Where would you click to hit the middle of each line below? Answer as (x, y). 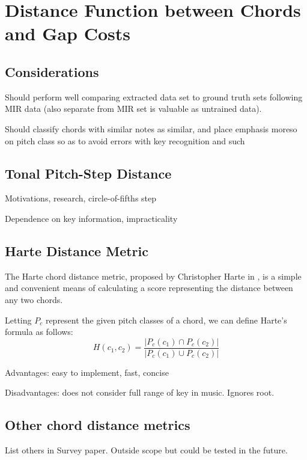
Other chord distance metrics (98, 425)
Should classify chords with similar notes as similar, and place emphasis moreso (151, 128)
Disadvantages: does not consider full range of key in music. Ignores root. (140, 392)
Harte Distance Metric (77, 250)
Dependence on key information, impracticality (91, 218)
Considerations (52, 71)
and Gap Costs (68, 33)
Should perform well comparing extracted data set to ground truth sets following (154, 97)
